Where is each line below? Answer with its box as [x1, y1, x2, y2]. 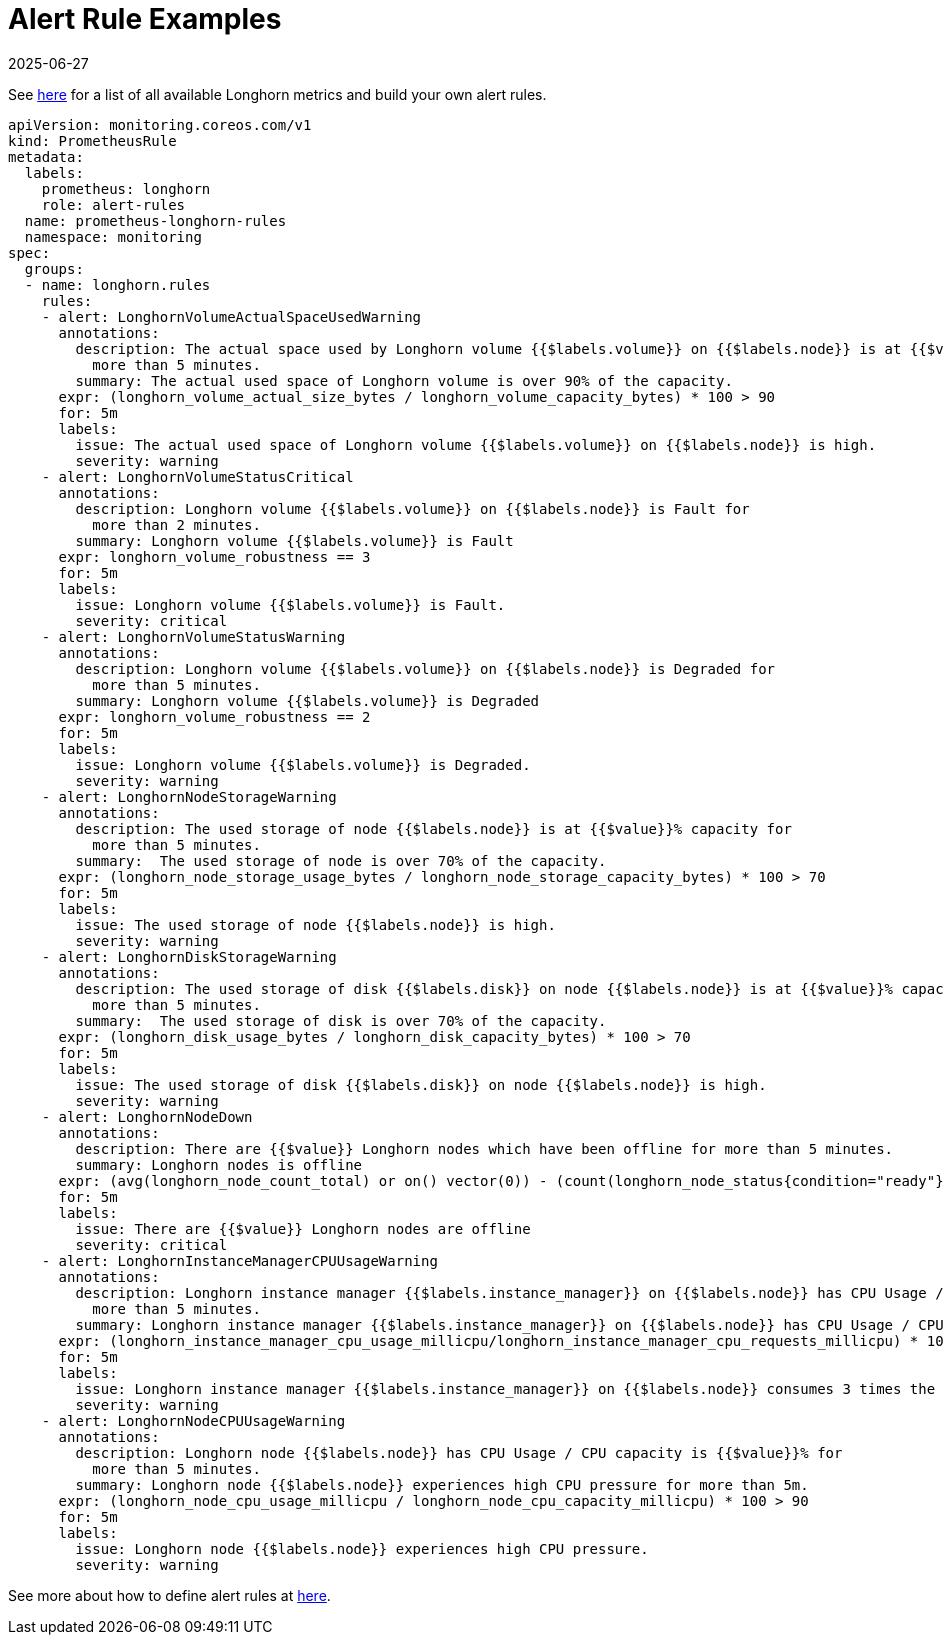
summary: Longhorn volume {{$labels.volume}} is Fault [75, 532, 514, 549]
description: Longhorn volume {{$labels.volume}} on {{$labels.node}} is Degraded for [75, 660, 776, 677]
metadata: [8, 148, 84, 165]
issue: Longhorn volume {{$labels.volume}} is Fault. [75, 596, 506, 613]
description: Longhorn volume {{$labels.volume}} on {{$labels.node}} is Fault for [75, 500, 750, 517]
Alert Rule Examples [8, 2, 282, 36]
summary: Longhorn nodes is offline [75, 1156, 363, 1173]
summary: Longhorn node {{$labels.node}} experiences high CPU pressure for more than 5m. [75, 1476, 809, 1493]
